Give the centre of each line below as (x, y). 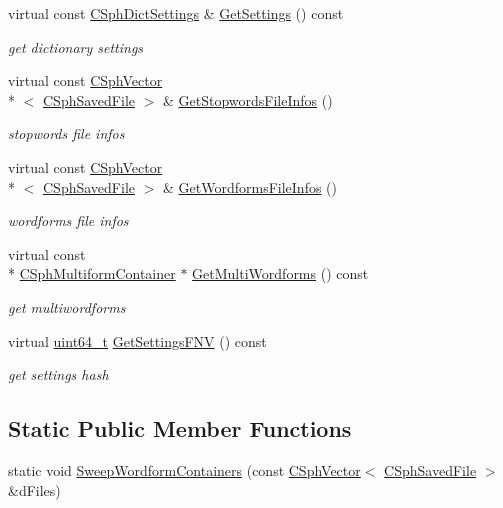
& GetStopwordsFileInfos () (247, 99)
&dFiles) (34, 489)
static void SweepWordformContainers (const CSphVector (184, 469)
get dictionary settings (76, 46)
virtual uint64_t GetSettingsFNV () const (137, 340)
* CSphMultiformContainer (92, 273)
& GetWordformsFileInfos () (249, 186)
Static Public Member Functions (180, 428)
